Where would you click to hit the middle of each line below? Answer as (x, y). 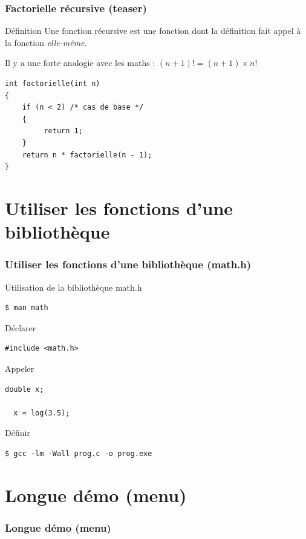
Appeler (20, 368)
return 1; (63, 131)
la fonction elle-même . (46, 42)
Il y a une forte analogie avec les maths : (80, 63)
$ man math (27, 308)
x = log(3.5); (42, 413)
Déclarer (21, 327)
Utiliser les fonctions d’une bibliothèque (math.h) (128, 264)
